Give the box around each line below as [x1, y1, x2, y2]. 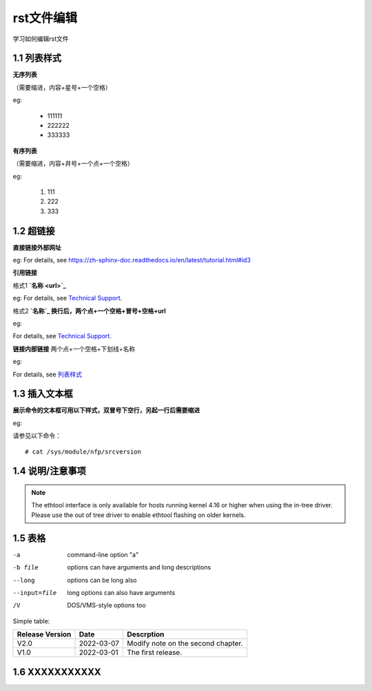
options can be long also [67, 576, 137, 584]
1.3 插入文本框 [12, 388, 74, 400]
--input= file [12, 589, 57, 596]
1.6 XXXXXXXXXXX [12, 666, 101, 678]
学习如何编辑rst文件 [12, 35, 69, 43]
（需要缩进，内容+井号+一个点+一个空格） [12, 159, 134, 168]
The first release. [127, 648, 183, 657]
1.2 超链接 [12, 225, 55, 237]
